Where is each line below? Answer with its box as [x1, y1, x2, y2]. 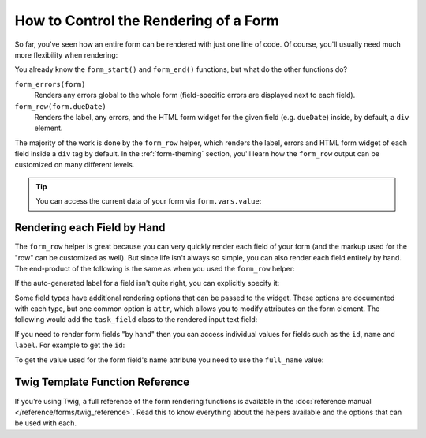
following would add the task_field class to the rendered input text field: [14, 315, 258, 324]
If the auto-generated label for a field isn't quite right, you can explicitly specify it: [14, 279, 280, 288]
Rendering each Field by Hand [14, 221, 166, 234]
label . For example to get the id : [14, 340, 125, 350]
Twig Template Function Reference [14, 376, 190, 389]
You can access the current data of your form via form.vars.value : [35, 197, 262, 206]
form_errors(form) [14, 80, 86, 88]
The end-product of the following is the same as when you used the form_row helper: [14, 264, 295, 273]
